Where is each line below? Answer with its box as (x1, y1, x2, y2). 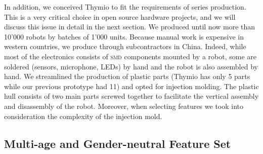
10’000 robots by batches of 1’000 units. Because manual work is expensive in (4, 31, 244, 42)
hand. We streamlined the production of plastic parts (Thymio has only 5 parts (4, 71, 250, 82)
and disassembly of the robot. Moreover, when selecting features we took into (4, 100, 244, 111)
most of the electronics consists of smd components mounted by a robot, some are (4, 51, 256, 61)
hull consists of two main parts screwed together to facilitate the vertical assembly (4, 91, 259, 101)
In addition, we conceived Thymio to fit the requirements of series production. (4, 2, 246, 12)
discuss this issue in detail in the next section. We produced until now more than (4, 21, 255, 32)
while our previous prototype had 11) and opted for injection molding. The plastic (4, 81, 259, 91)
